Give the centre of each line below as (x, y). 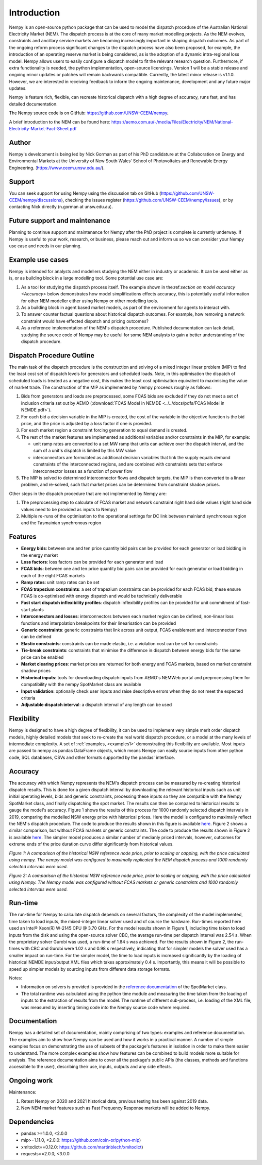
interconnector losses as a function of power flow (83, 471)
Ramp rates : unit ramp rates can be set (60, 582)
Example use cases (39, 260)
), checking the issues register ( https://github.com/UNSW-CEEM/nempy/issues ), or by (147, 200)
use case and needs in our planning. (45, 246)
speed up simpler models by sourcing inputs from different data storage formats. (90, 969)
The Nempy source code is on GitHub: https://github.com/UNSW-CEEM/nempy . (89, 113)
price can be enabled (42, 657)
